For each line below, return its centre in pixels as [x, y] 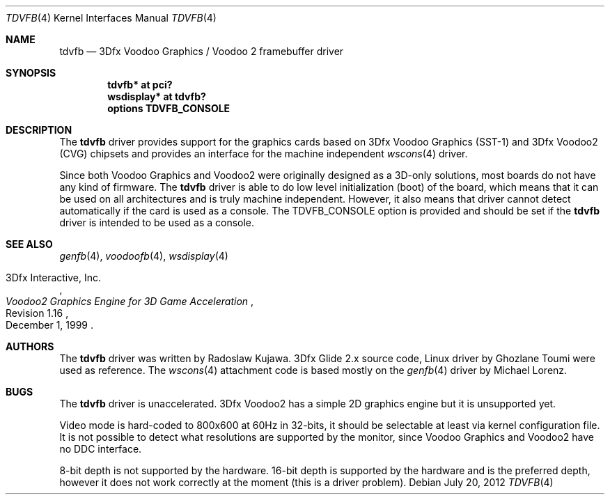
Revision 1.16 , [37, 313]
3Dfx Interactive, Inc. [54, 278]
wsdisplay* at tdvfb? [157, 96]
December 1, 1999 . [50, 325]
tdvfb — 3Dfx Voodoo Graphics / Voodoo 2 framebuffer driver [202, 51]
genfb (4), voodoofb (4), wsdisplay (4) [144, 256]
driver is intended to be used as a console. [157, 222]
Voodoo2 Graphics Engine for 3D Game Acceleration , [130, 301]
